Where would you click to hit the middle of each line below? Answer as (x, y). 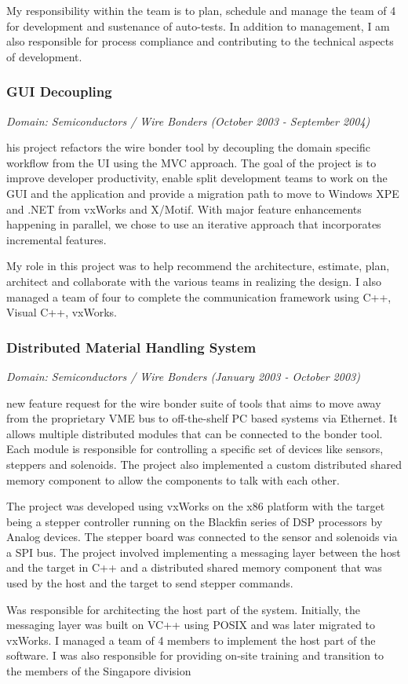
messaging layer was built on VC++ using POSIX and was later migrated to (191, 625)
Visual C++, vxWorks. (62, 312)
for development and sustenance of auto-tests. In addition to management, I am (198, 26)
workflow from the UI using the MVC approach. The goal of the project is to (191, 162)
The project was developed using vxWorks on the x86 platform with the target (196, 506)
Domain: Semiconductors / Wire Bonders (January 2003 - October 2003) (183, 376)
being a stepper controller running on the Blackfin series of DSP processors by (195, 521)
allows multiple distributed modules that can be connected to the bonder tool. (195, 433)
